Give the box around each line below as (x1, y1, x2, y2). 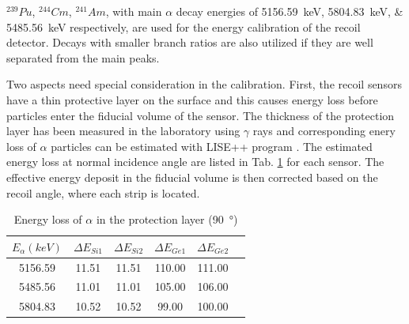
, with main (105, 3, 162, 19)
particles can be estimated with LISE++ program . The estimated (51, 138, 373, 154)
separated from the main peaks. (6, 49, 160, 66)
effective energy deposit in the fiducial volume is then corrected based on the (6, 168, 378, 185)
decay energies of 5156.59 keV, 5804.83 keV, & (176, 3, 403, 19)
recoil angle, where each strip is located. (6, 184, 200, 201)
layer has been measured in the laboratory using (6, 122, 240, 139)
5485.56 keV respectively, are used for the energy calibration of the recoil (6, 18, 361, 35)
